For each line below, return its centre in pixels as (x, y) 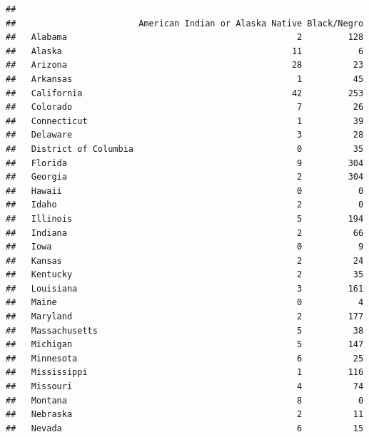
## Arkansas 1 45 (185, 79)
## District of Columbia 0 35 (185, 149)
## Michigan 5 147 (185, 345)
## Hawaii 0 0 (185, 191)
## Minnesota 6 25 (185, 358)
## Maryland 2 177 (185, 317)
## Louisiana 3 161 (185, 288)
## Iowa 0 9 (185, 247)
